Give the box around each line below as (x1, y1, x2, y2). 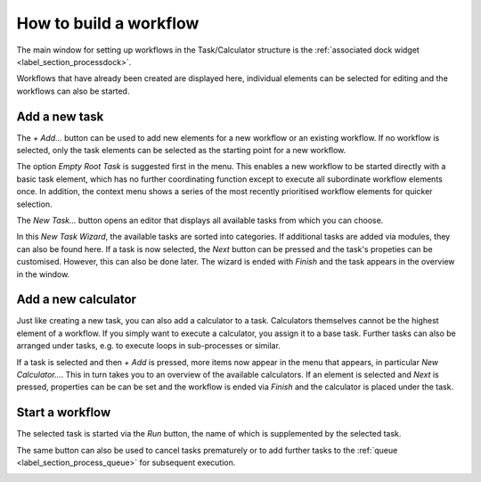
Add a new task (16, 109, 104, 124)
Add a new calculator (16, 292, 137, 307)
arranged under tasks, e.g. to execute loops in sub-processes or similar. (16, 340, 281, 351)
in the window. (16, 268, 70, 280)
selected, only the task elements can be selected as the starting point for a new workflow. (16, 145, 346, 156)
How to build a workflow (16, 13, 200, 33)
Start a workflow (16, 405, 111, 421)
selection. (16, 199, 53, 209)
